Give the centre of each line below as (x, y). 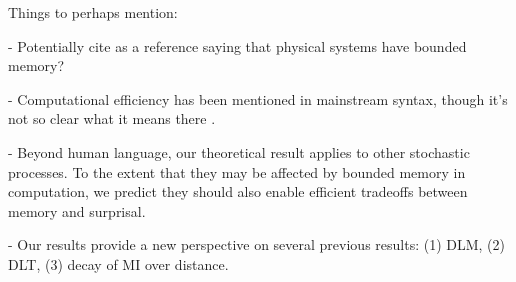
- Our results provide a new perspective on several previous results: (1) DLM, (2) (257, 244)
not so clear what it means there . (112, 118)
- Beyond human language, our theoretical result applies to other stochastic (239, 151)
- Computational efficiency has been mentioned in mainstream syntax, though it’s (258, 98)
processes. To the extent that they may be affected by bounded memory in (237, 171)
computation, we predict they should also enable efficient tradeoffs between (238, 191)
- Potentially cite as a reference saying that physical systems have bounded (237, 45)
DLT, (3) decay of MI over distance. (118, 263)
